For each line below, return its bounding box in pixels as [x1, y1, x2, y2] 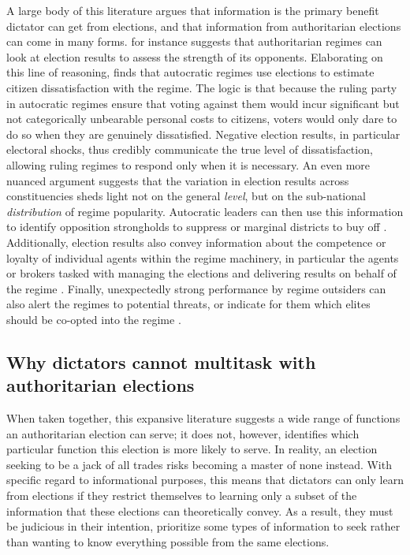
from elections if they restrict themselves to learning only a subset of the [6, 487, 357, 504]
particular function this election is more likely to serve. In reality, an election [6, 441, 378, 457]
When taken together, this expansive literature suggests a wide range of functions [6, 410, 401, 426]
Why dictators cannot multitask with [6, 349, 316, 374]
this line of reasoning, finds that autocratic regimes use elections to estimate [6, 64, 375, 80]
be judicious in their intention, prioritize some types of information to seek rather [6, 518, 401, 535]
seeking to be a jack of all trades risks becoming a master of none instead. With [6, 456, 392, 472]
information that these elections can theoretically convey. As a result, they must [6, 502, 393, 519]
